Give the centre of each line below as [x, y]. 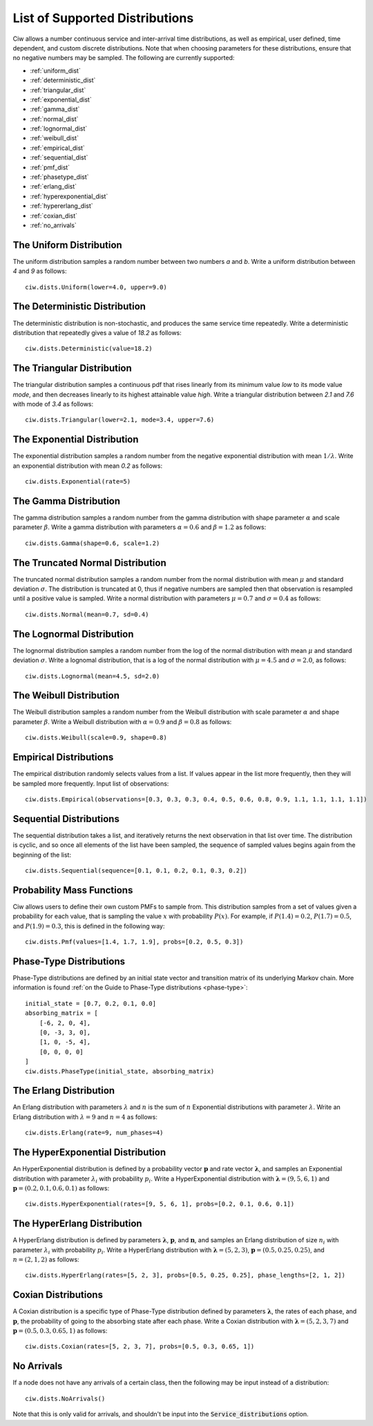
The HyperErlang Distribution [77, 1224]
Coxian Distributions [58, 1295]
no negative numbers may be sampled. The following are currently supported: [124, 58]
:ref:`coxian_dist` [54, 216]
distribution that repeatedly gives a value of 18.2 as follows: [97, 332]
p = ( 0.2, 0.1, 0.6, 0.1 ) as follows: [61, 1188]
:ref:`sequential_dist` [59, 158]
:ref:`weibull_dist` [55, 138]
